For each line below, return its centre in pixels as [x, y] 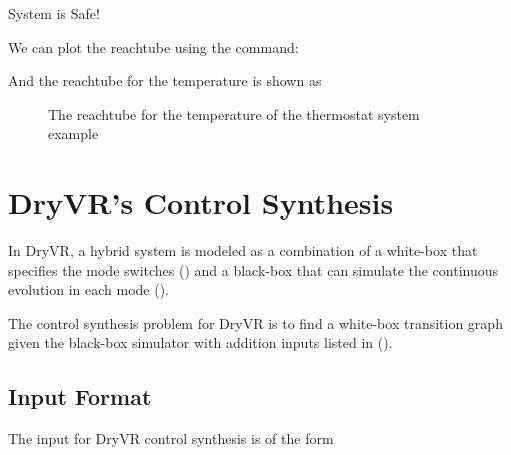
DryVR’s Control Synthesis [201, 202]
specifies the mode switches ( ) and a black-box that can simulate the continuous [253, 269]
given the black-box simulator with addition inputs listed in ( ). [200, 342]
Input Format [80, 396]
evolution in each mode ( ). [89, 289]
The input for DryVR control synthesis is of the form [171, 438]
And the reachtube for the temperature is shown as [165, 80]
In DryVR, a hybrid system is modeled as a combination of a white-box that [243, 250]
